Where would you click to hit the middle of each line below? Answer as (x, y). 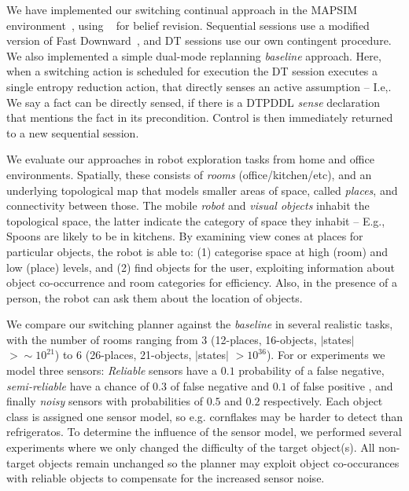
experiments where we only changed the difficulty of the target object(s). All (191, 447)
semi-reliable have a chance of (78, 385)
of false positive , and (342, 385)
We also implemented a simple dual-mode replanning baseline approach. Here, (194, 55)
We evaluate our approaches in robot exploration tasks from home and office (190, 159)
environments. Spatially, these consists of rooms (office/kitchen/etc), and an (189, 174)
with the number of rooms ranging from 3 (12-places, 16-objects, (162, 339)
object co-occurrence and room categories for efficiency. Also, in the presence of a (202, 282)
